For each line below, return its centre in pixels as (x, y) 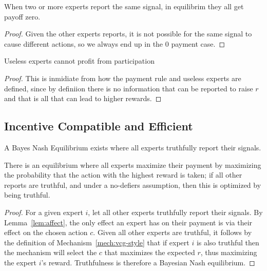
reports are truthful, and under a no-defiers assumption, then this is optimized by (133, 185)
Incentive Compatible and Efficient (99, 126)
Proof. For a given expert (44, 212)
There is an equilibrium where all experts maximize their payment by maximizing (133, 164)
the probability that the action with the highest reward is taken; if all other (123, 175)
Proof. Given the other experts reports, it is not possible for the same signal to (128, 34)
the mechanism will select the (51, 252)
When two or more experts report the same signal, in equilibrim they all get (124, 6)
